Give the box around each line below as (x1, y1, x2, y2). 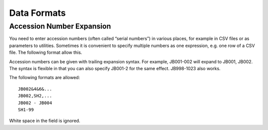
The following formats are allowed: (9, 75, 80, 81)
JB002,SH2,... (18, 93, 52, 99)
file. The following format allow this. (9, 49, 82, 55)
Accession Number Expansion (9, 22, 111, 31)
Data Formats (9, 7, 66, 18)
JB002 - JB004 (18, 100, 52, 106)
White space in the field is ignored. (9, 118, 80, 124)
